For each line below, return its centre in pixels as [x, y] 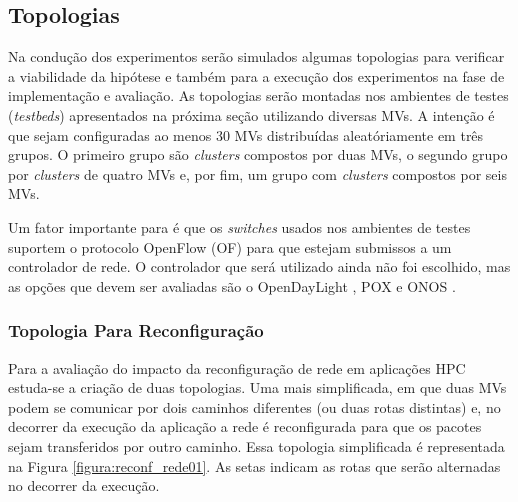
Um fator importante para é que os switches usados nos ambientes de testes [239, 226]
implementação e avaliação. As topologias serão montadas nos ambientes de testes [258, 95]
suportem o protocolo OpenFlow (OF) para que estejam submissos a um [230, 246]
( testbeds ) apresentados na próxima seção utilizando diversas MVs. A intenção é [251, 114]
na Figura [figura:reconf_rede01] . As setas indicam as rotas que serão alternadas [254, 465]
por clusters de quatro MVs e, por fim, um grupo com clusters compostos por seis [257, 173]
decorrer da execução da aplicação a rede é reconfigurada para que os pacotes [245, 426]
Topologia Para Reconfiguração [136, 330]
